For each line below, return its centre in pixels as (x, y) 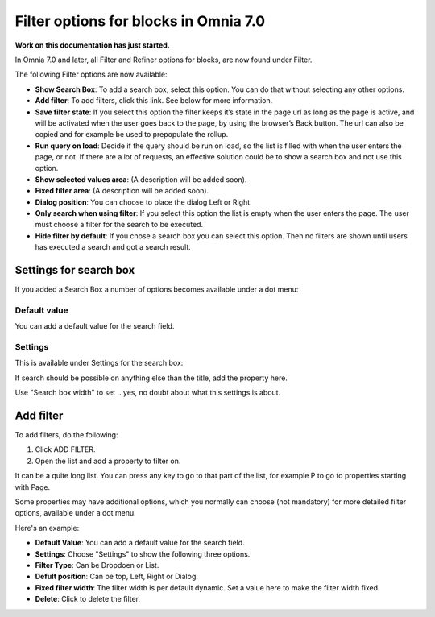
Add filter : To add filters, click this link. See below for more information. (154, 101)
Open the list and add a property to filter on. (108, 461)
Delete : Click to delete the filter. (88, 599)
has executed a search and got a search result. (113, 247)
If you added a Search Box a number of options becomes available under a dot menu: (157, 289)
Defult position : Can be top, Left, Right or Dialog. (117, 577)
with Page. (33, 487)
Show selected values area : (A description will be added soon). (141, 179)
